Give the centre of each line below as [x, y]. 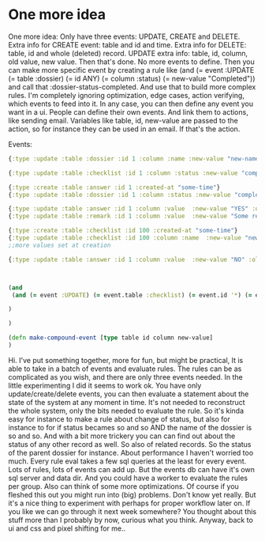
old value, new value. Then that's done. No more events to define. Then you [131, 62]
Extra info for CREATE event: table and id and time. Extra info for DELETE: [127, 44]
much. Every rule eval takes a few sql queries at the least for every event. [127, 461]
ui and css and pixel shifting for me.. [67, 528]
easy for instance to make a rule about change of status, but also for [119, 419]
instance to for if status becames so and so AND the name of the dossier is [130, 427]
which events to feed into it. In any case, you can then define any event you [131, 104]
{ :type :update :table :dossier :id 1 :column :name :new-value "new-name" [135, 159]
